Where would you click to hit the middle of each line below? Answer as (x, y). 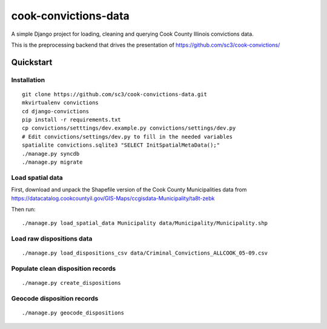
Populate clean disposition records (64, 268)
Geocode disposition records (55, 299)
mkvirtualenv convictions (61, 103)
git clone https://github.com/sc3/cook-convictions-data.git (114, 94)
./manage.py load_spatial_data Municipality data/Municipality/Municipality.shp (145, 223)
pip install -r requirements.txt (71, 120)
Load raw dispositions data (52, 239)
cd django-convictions (56, 111)
